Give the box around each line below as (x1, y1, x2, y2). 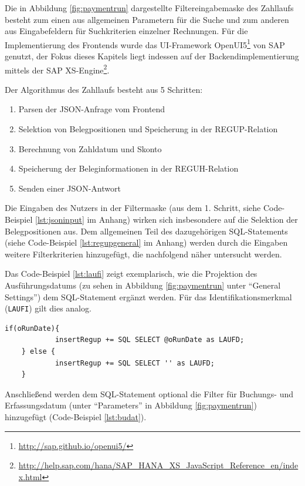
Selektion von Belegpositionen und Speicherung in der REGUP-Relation (18, 123, 278, 135)
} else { (21, 347, 55, 356)
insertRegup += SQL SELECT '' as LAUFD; (55, 358, 215, 367)
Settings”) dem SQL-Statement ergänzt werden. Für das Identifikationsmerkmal (5, 290, 292, 303)
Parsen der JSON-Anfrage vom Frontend (18, 103, 165, 115)
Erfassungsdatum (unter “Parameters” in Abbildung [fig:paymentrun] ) (5, 399, 257, 411)
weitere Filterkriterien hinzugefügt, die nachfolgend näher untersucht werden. (5, 247, 282, 260)
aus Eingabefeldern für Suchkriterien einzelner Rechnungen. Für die (5, 25, 248, 37)
